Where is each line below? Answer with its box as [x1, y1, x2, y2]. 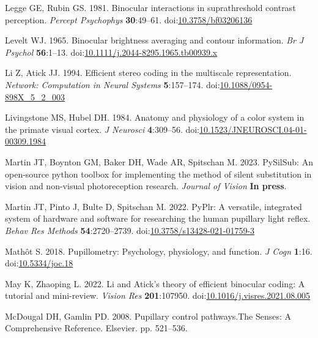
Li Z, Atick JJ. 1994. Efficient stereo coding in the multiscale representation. [5, 66, 292, 79]
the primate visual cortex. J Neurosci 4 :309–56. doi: [5, 122, 200, 135]
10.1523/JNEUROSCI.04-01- [199, 122, 307, 135]
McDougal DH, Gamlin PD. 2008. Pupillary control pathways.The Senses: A [5, 309, 292, 322]
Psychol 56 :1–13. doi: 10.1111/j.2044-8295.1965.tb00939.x [5, 45, 218, 58]
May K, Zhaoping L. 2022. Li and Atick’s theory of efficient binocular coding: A [5, 277, 305, 290]
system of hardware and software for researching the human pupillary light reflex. [5, 212, 311, 225]
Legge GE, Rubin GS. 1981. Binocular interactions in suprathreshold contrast [5, 1, 296, 13]
